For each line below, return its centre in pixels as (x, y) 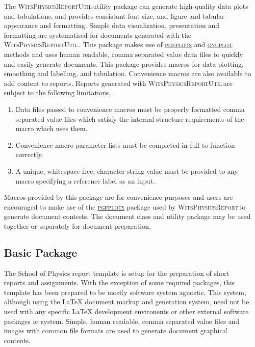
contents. (17, 340)
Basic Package (41, 252)
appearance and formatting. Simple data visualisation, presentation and (112, 25)
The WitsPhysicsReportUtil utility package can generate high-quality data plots (126, 6)
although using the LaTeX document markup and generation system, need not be (127, 302)
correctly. (29, 154)
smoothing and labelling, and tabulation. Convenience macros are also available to (127, 73)
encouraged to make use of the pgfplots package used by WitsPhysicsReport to (125, 206)
